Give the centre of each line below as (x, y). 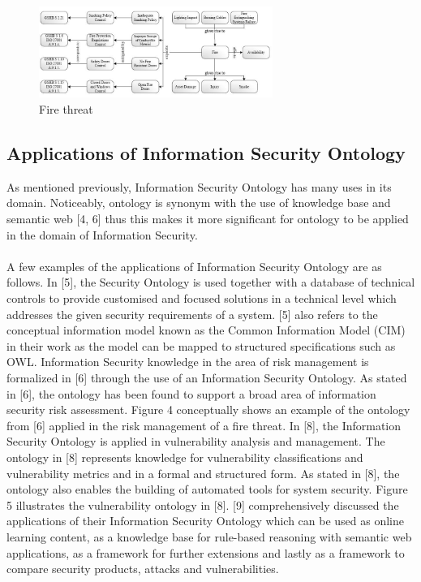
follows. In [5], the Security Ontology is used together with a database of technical (211, 282)
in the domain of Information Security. (102, 234)
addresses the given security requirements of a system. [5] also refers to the (192, 314)
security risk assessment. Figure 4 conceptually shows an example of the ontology (208, 410)
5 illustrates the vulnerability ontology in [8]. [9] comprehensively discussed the (203, 504)
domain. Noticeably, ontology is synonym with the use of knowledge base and (199, 203)
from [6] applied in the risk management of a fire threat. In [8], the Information (204, 425)
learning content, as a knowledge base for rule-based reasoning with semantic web (209, 536)
